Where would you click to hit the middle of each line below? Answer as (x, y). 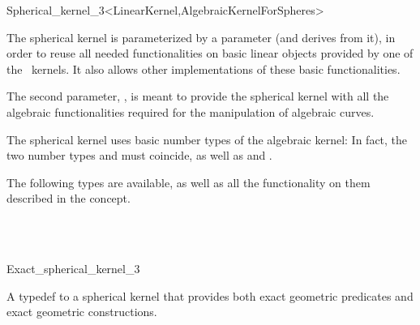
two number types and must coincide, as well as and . (139, 155)
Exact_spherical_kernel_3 (73, 269)
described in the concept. (69, 198)
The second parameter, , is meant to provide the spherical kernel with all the (198, 96)
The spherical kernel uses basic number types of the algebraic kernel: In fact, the (207, 139)
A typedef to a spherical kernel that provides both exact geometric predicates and (210, 295)
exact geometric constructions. (82, 312)
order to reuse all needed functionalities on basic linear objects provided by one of (210, 53)
